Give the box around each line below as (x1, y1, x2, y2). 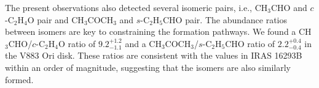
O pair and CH (27, 13, 84, 26)
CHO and (270, 1, 307, 13)
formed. (5, 73, 34, 86)
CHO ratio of (225, 37, 275, 50)
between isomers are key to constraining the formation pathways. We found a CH (5, 25, 312, 38)
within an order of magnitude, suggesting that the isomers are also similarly (5, 61, 291, 73)
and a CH (125, 37, 162, 50)
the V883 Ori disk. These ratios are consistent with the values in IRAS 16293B (5, 49, 302, 62)
